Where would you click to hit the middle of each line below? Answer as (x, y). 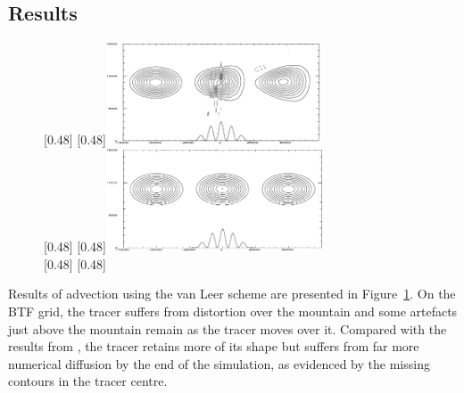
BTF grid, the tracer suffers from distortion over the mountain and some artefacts (233, 311)
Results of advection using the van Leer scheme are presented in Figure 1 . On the (232, 294)
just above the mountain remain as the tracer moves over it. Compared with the (228, 328)
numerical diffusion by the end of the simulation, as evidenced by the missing (219, 363)
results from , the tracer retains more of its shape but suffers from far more (214, 346)
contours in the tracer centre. (88, 381)
